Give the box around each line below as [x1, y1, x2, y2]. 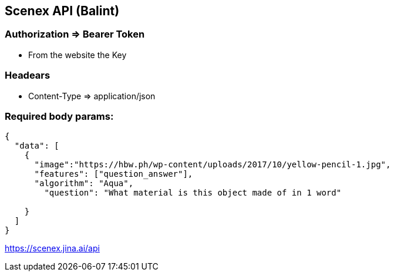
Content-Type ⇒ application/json [28, 90, 156, 101]
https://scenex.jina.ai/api [5, 243, 100, 254]
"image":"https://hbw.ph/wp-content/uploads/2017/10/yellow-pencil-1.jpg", [34, 160, 391, 170]
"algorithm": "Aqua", [34, 179, 134, 189]
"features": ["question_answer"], [34, 169, 193, 179]
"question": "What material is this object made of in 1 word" [44, 188, 342, 198]
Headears [5, 69, 50, 82]
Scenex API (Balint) [5, 4, 120, 18]
